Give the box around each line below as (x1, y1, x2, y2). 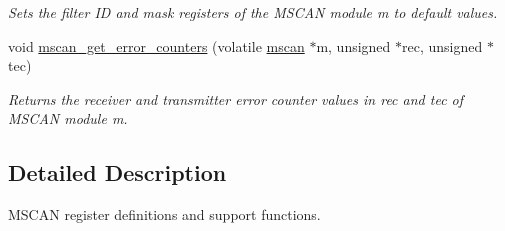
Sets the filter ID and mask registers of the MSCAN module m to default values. (8, 2, 498, 22)
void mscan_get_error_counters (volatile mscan (8, 35, 305, 56)
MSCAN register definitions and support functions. (8, 204, 321, 225)
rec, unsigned (402, 35, 483, 56)
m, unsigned (316, 35, 391, 56)
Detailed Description (8, 157, 227, 188)
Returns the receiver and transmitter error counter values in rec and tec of (8, 88, 464, 109)
